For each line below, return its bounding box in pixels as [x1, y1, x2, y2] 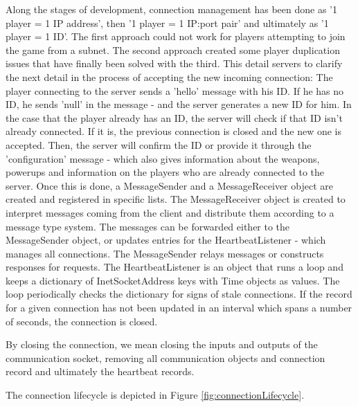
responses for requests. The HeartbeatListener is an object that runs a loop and [6, 260, 343, 274]
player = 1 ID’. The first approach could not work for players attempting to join [6, 29, 346, 44]
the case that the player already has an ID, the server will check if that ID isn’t [6, 110, 343, 125]
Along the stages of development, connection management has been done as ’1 [6, 2, 337, 16]
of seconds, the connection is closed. [6, 314, 158, 328]
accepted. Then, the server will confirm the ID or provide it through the [6, 137, 312, 152]
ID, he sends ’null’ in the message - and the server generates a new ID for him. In [6, 97, 352, 111]
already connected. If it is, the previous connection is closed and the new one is [6, 124, 341, 138]
